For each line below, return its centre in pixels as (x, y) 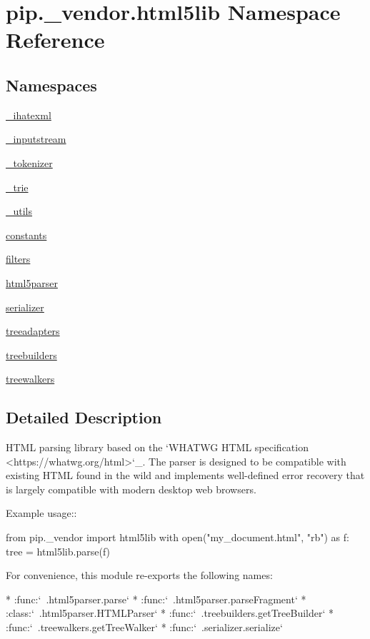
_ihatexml (29, 115)
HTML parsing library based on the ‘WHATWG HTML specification (157, 447)
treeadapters (33, 331)
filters (18, 259)
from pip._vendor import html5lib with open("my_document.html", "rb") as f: (177, 537)
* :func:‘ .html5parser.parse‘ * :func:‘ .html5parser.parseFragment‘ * (156, 599)
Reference (55, 40)
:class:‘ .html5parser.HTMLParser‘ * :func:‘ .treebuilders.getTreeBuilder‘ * (170, 613)
